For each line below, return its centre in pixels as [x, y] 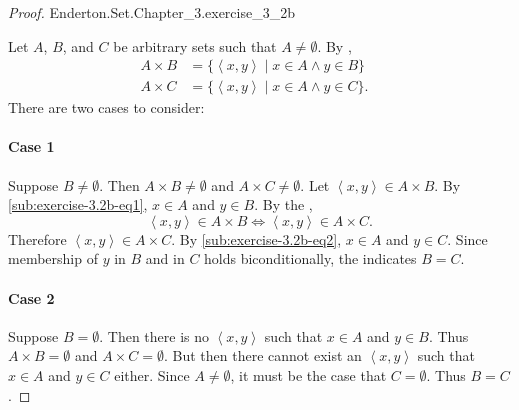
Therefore [37, 238]
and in [165, 258]
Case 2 [31, 297]
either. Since [152, 375]
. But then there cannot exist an [263, 355]
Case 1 [31, 146]
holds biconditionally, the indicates [310, 258]
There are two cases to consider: [106, 107]
